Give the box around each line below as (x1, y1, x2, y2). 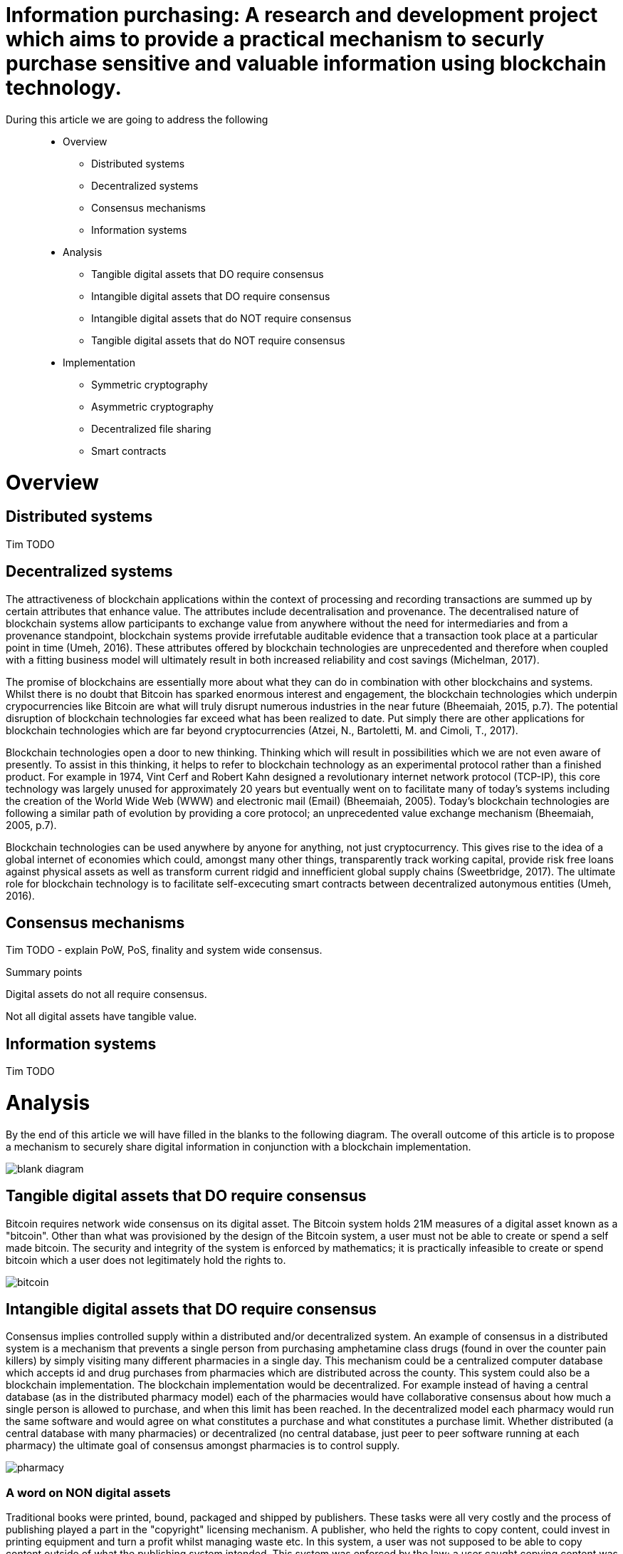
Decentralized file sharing (91, 422, 211, 435)
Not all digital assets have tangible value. (6, 1010, 197, 1023)
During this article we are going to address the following (6, 113, 268, 125)
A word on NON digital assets (6, 1485, 171, 1500)
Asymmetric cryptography (91, 400, 214, 413)
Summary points (6, 966, 83, 979)
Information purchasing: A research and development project (6, 3, 598, 27)
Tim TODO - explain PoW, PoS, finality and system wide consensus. (6, 944, 323, 957)
